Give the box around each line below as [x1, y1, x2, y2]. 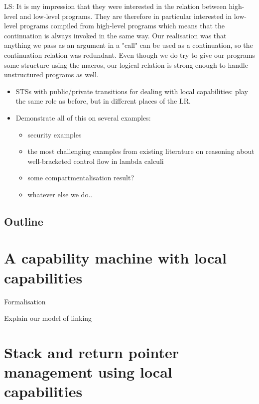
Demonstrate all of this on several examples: [15, 112, 151, 123]
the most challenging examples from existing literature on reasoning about [27, 146, 255, 156]
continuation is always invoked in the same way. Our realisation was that [4, 30, 227, 40]
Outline [4, 213, 43, 229]
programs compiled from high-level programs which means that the [19, 20, 225, 31]
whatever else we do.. [27, 189, 93, 199]
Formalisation [4, 296, 46, 306]
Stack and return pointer [4, 342, 179, 362]
